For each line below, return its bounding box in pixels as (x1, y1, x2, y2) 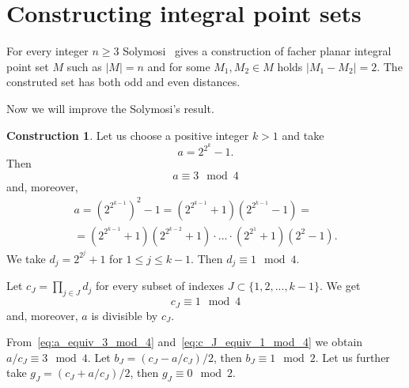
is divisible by (91, 307, 158, 323)
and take (282, 126, 324, 143)
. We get (320, 277, 361, 294)
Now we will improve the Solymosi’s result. (6, 100, 214, 116)
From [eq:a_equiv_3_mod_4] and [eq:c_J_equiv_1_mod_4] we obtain (6, 333, 363, 350)
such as (66, 58, 102, 74)
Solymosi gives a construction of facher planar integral (123, 43, 392, 59)
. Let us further (315, 348, 390, 365)
